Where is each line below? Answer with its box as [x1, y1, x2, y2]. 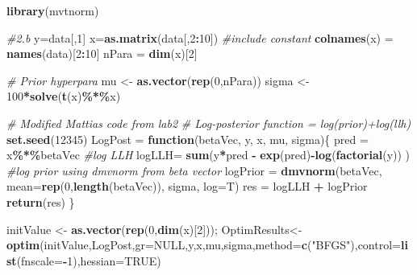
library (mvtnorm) [6, 2, 99, 18]
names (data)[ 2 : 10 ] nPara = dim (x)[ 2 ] [6, 45, 198, 62]
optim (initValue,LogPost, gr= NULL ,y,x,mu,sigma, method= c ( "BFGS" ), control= [6, 236, 401, 253]
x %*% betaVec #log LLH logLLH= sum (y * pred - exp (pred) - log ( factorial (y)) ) [6, 146, 411, 163]
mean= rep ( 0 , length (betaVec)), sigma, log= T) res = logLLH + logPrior [6, 178, 368, 195]
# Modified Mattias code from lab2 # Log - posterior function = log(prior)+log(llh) [6, 114, 411, 131]
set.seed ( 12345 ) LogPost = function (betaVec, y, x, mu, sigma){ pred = [6, 130, 369, 147]
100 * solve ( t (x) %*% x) [6, 88, 121, 105]
